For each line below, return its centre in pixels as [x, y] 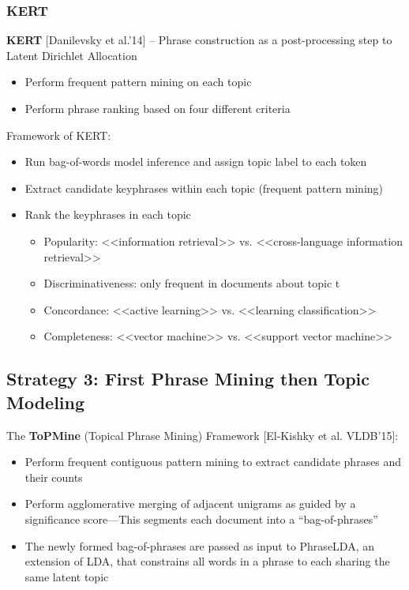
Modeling [46, 402]
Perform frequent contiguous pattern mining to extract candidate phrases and [213, 462]
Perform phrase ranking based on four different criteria [158, 108]
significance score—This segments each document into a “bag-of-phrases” [201, 519]
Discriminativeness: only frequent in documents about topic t [192, 283]
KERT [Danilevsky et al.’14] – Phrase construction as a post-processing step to [199, 40]
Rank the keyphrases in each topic [108, 214]
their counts [54, 477]
